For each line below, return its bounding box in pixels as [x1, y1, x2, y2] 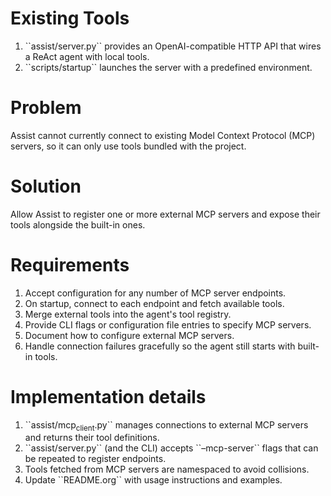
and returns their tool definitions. [24, 432, 160, 444]
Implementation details [10, 385, 207, 408]
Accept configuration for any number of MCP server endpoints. [24, 287, 287, 299]
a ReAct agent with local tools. [24, 50, 150, 62]
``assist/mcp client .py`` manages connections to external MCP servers [24, 418, 309, 433]
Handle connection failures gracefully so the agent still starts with [24, 340, 296, 352]
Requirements [10, 254, 130, 276]
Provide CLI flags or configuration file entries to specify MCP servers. [24, 318, 312, 331]
